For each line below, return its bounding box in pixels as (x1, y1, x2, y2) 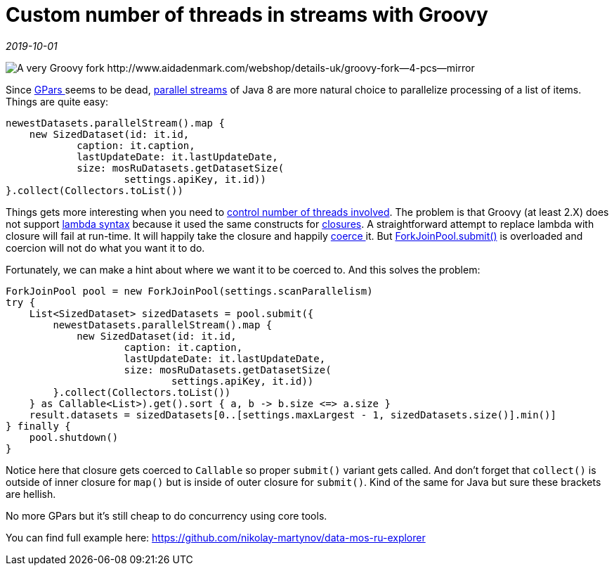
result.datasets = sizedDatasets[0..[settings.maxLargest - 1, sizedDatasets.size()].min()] (29, 409, 556, 421)
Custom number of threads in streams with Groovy (6, 3, 488, 27)
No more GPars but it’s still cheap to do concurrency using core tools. (6, 509, 327, 522)
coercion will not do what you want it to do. (6, 241, 205, 254)
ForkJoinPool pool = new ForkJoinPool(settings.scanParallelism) (6, 285, 373, 297)
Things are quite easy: (6, 95, 109, 108)
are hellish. (6, 487, 56, 500)
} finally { (6, 420, 71, 432)
